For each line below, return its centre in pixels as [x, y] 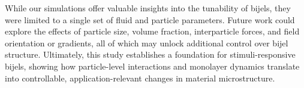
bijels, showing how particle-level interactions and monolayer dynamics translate [152, 66]
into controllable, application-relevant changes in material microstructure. [140, 78]
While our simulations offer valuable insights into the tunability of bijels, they [148, 8]
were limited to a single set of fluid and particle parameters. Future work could [150, 19]
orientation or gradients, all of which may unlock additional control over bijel [147, 43]
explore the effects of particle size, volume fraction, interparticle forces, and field [152, 31]
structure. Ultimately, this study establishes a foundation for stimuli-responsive [150, 54]
